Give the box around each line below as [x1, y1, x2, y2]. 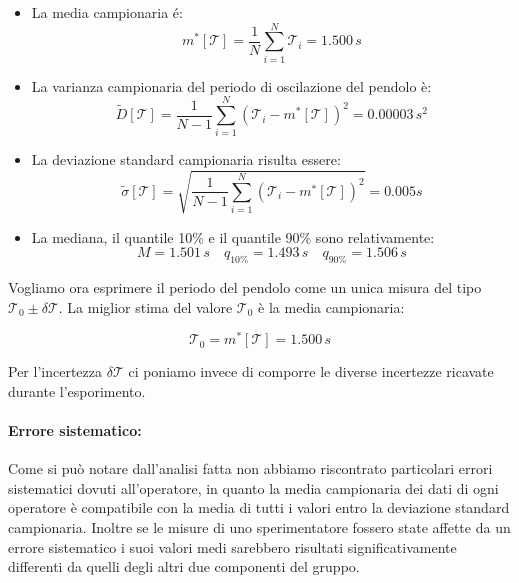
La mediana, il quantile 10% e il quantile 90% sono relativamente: [31, 226, 435, 247]
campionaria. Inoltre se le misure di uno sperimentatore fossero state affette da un [8, 517, 511, 537]
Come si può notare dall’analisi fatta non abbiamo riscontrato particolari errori [8, 458, 493, 479]
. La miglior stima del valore [58, 296, 233, 317]
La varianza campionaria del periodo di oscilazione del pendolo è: [31, 75, 432, 96]
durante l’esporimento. [8, 380, 146, 401]
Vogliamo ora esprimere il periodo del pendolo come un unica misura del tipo [8, 276, 482, 297]
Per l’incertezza [8, 361, 102, 382]
